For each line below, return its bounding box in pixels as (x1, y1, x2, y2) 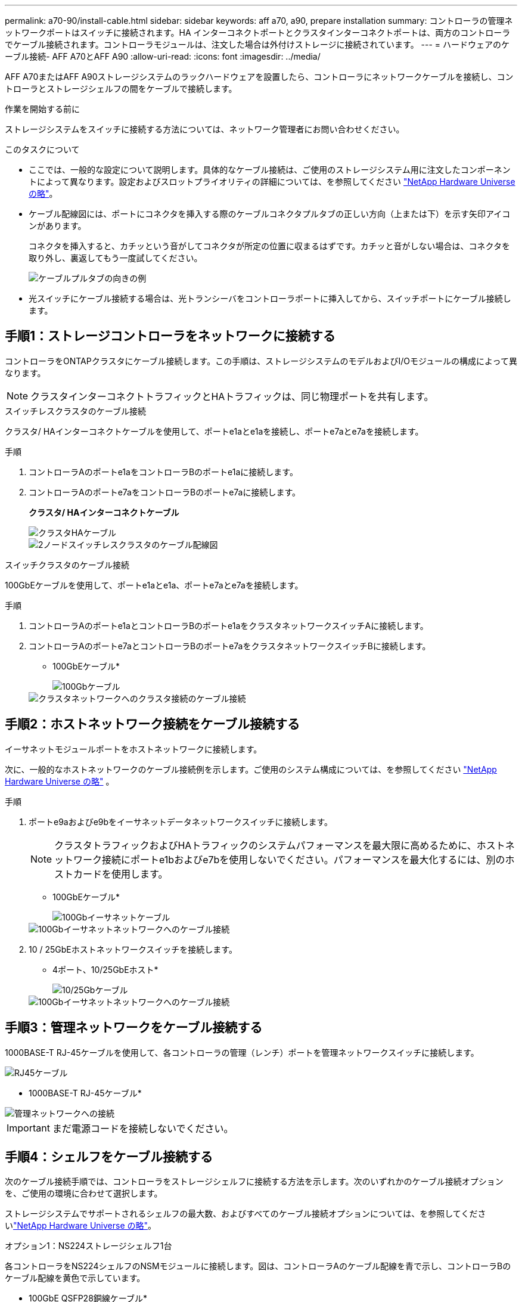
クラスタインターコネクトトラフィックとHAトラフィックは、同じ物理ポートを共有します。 (30, 390, 434, 402)
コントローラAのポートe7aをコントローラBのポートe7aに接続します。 (29, 486, 301, 497)
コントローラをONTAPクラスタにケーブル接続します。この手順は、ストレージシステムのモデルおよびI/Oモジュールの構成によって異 (5, 355, 517, 366)
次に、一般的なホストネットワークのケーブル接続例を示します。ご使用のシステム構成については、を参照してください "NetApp (5, 764, 497, 774)
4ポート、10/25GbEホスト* (52, 964, 159, 975)
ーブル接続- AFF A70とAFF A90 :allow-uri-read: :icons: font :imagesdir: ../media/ (5, 51, 321, 61)
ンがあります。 (29, 221, 86, 231)
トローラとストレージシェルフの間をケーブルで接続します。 (5, 83, 237, 94)
